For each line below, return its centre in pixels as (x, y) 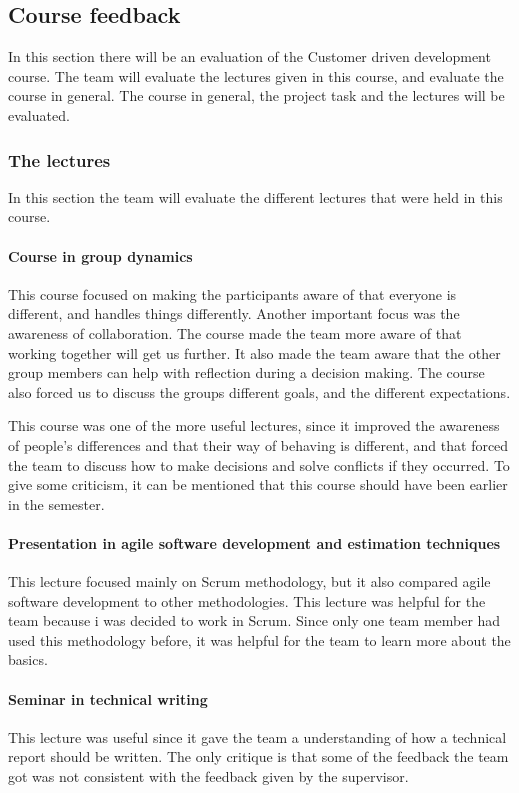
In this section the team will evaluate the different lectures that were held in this (255, 196)
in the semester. (56, 503)
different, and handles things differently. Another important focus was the (234, 313)
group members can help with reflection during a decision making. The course (246, 372)
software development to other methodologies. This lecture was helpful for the (247, 600)
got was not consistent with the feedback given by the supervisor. (208, 776)
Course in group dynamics (100, 255)
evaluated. (39, 114)
